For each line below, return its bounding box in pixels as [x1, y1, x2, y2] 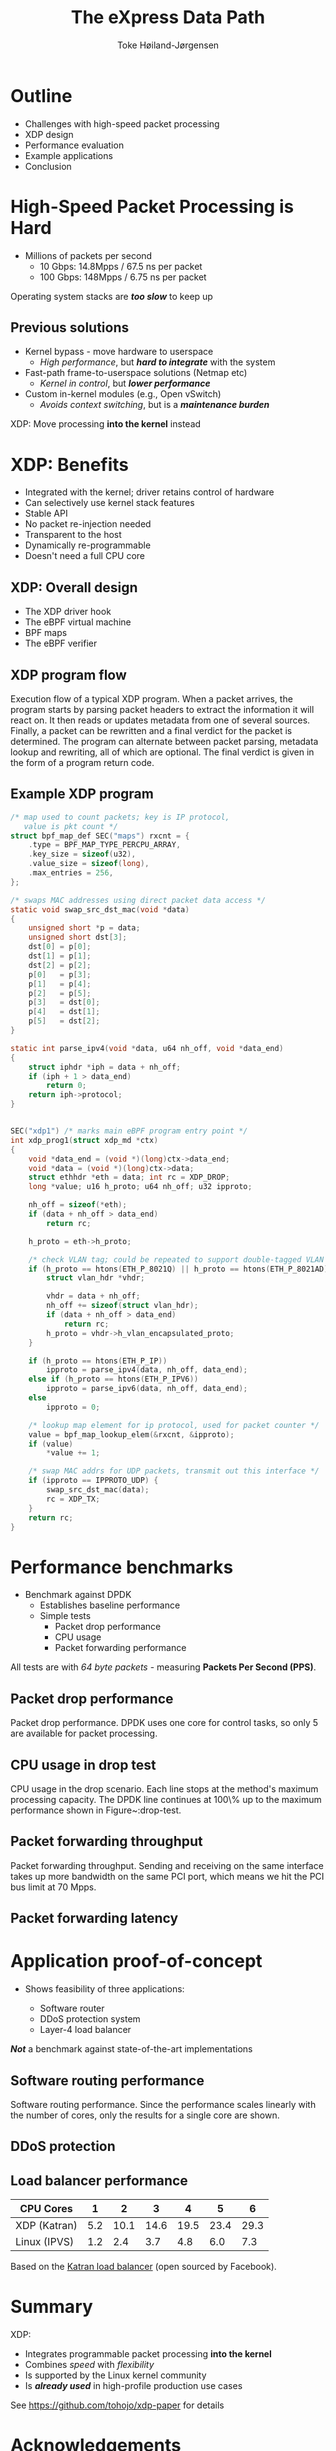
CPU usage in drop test [10, 1756, 157, 1773]
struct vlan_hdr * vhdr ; [46, 1273, 145, 1283]
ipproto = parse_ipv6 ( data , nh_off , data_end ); [46, 1384, 248, 1394]
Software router [39, 2002, 105, 2015]
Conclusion [24, 160, 72, 172]
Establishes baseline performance [39, 1599, 181, 1611]
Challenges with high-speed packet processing [24, 117, 220, 130]
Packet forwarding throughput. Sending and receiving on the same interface [10, 1859, 324, 1871]
